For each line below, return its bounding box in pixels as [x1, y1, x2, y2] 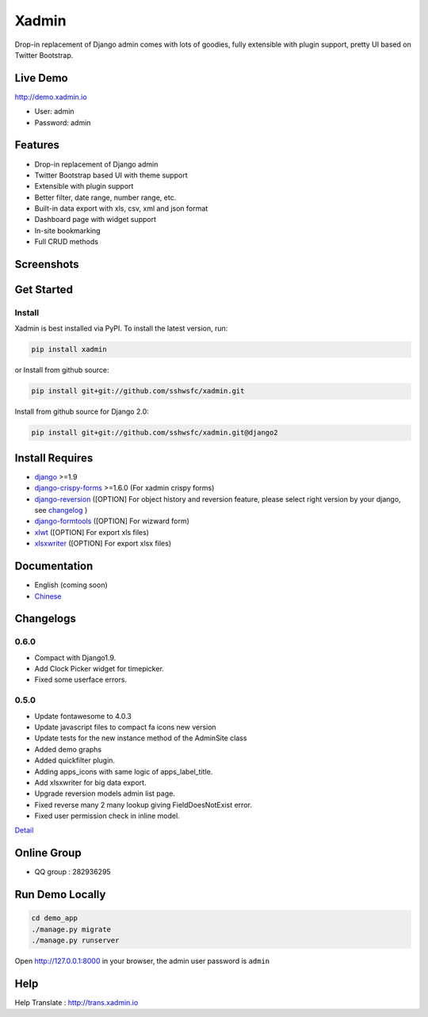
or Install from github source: [14, 365, 109, 375]
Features [14, 139, 59, 152]
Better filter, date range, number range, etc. [34, 193, 177, 202]
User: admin [34, 107, 75, 117]
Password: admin [34, 117, 91, 127]
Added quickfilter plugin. [34, 755, 115, 765]
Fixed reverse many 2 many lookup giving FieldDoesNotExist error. [34, 800, 253, 809]
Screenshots [14, 258, 79, 271]
